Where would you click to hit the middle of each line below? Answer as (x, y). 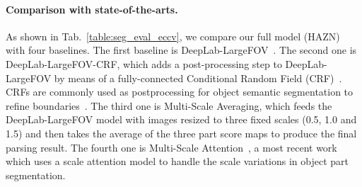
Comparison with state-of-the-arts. (92, 9)
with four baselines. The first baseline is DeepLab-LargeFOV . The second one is (181, 50)
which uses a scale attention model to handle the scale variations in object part (177, 161)
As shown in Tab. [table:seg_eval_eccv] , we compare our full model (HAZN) (173, 36)
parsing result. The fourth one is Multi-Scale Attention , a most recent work (171, 147)
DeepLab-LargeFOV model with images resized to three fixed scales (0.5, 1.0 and (181, 119)
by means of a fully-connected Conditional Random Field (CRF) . (198, 78)
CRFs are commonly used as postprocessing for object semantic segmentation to (180, 92)
